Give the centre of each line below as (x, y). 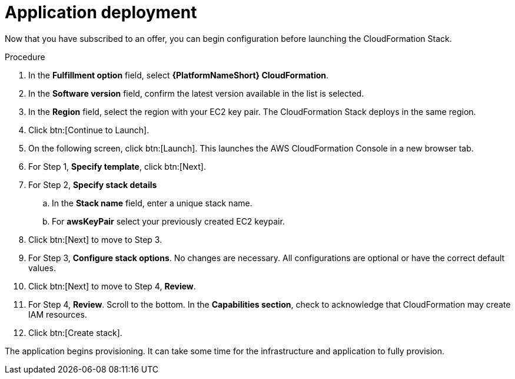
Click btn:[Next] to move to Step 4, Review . (112, 286)
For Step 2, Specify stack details (93, 184)
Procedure (25, 57)
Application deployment (101, 12)
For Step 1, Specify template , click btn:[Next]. (117, 166)
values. (42, 268)
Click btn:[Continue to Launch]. (89, 130)
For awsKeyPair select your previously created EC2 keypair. (168, 221)
